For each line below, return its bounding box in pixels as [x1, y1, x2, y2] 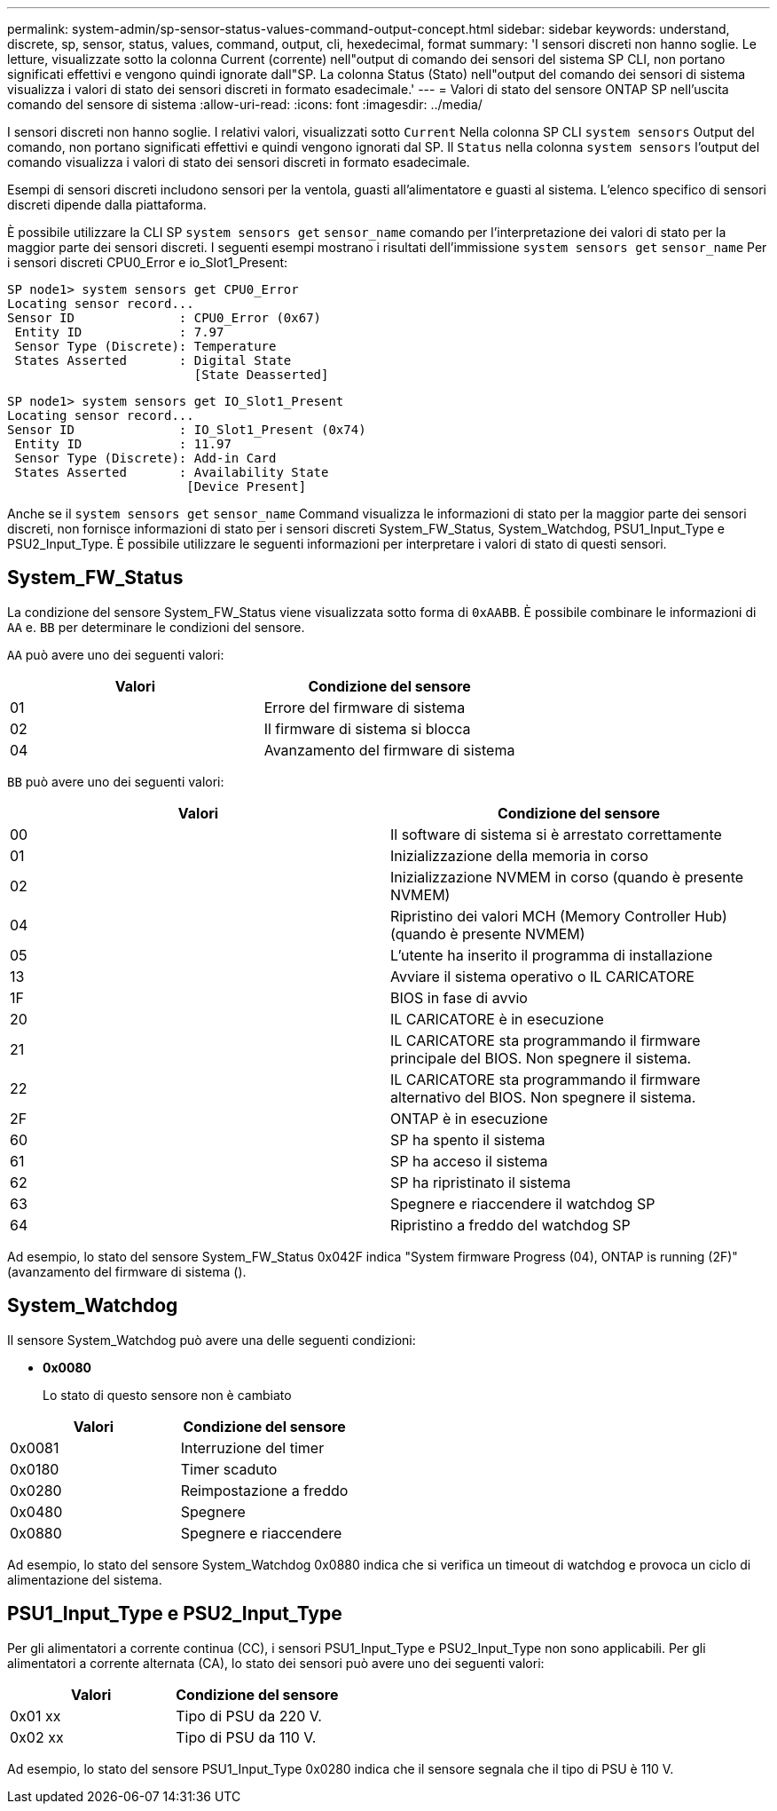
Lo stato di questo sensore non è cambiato [43, 1387, 292, 1403]
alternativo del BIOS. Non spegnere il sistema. [390, 1087, 696, 1106]
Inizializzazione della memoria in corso [390, 846, 648, 865]
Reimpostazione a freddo [180, 1481, 349, 1499]
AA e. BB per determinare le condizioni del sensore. [7, 619, 305, 635]
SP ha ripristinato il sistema [390, 1173, 571, 1191]
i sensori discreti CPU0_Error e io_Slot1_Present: [7, 255, 288, 270]
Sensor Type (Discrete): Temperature [14, 339, 277, 353]
